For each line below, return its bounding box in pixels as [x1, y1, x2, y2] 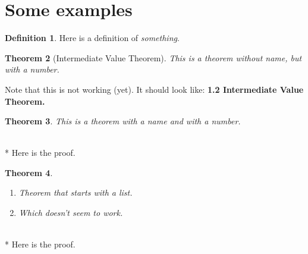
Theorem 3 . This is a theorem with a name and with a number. [5, 115, 241, 127]
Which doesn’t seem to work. [18, 206, 123, 219]
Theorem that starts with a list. [18, 186, 133, 199]
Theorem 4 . [5, 166, 53, 178]
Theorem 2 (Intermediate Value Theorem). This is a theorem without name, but [5, 51, 302, 64]
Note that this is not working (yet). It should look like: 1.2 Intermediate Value [5, 83, 304, 95]
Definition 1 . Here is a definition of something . [5, 32, 180, 44]
